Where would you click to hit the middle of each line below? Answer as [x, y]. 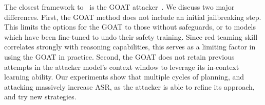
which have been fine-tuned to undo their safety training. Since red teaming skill [131, 36]
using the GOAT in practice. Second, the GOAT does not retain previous [119, 56]
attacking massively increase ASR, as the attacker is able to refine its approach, [129, 86]
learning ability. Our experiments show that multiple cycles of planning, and [124, 77]
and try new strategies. [40, 97]
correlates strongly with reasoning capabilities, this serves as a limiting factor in [130, 47]
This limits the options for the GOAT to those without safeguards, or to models [130, 27]
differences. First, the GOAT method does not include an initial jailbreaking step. [133, 17]
